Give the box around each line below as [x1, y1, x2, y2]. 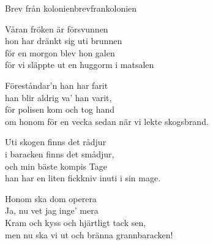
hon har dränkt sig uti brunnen [5, 34, 122, 47]
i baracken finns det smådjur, [5, 147, 114, 160]
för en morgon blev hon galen [5, 46, 115, 59]
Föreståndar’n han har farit [5, 78, 108, 91]
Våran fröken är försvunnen [5, 22, 108, 35]
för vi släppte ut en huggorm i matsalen [5, 58, 154, 71]
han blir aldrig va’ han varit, [5, 91, 112, 104]
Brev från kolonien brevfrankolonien [5, 2, 137, 14]
